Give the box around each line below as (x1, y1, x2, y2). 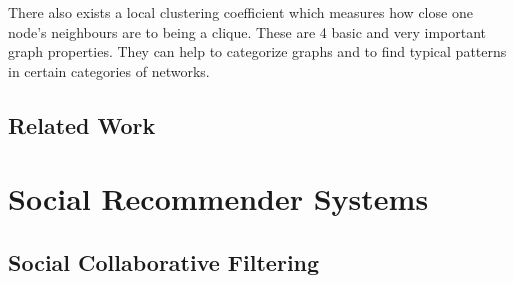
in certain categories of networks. (8, 60, 210, 81)
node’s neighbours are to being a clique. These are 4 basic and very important (8, 21, 487, 42)
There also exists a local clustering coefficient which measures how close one (8, 2, 473, 22)
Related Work (8, 109, 156, 140)
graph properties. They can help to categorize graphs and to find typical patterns (8, 41, 507, 62)
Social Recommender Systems (8, 178, 429, 219)
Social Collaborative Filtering (8, 246, 320, 277)
